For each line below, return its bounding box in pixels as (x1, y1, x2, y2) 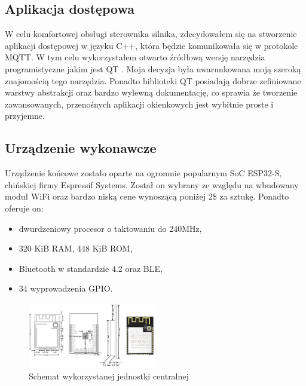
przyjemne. (5, 109, 45, 122)
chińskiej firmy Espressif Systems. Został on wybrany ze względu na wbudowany (5, 178, 299, 191)
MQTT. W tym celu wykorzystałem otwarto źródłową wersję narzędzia (5, 51, 265, 63)
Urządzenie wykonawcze (5, 139, 157, 157)
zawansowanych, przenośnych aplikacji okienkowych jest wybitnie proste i (5, 97, 274, 110)
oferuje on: (5, 201, 44, 214)
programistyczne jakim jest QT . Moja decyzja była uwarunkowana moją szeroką (5, 62, 301, 75)
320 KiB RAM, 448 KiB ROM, (19, 242, 133, 255)
